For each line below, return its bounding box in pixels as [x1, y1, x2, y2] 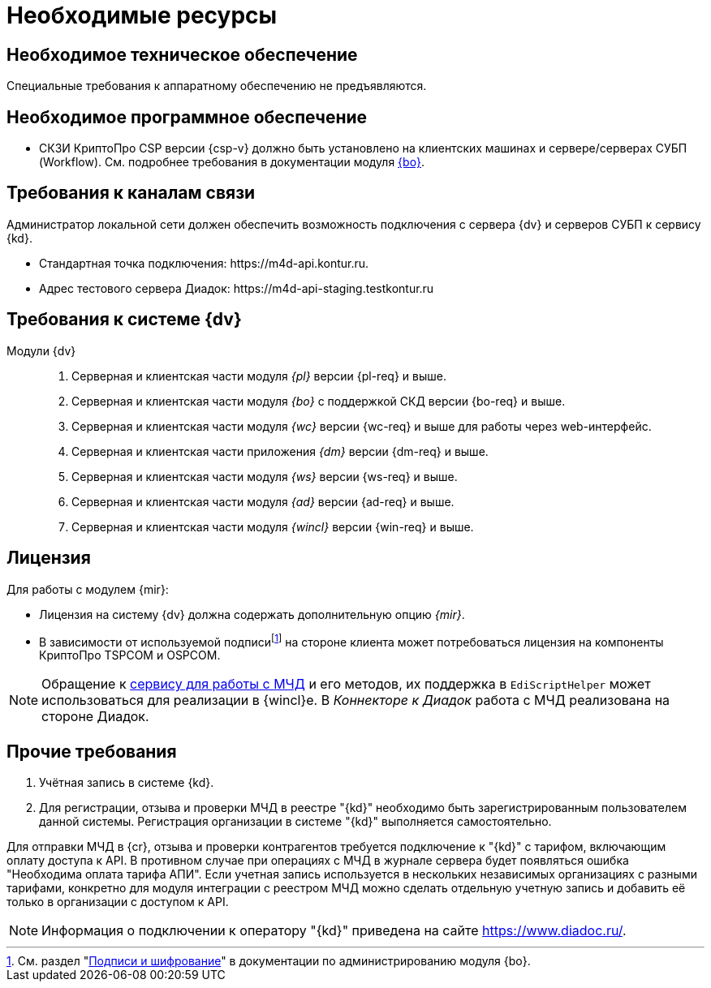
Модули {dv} [6, 343, 76, 358]
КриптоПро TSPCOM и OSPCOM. [39, 648, 221, 663]
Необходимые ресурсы [6, 2, 278, 29]
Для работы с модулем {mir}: [6, 582, 169, 596]
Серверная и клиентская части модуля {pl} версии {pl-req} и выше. [71, 368, 446, 383]
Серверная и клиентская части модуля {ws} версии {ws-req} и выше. [71, 469, 458, 483]
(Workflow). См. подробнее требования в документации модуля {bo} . [39, 155, 425, 170]
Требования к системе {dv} [6, 309, 242, 330]
